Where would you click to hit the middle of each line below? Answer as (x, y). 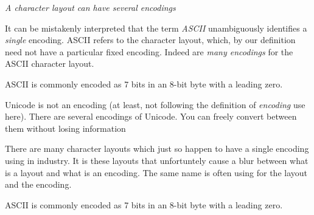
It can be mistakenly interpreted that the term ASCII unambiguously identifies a (156, 28)
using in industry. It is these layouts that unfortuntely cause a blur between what (157, 160)
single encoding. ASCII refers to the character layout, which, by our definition (150, 40)
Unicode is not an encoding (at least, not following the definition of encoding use (155, 104)
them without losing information (65, 128)
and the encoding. (38, 184)
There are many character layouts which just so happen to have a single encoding (157, 148)
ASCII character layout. (50, 63)
